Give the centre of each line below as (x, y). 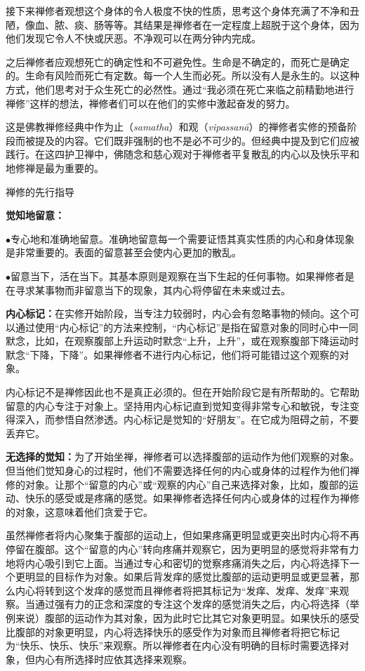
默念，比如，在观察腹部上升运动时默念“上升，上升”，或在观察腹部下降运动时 (182, 341)
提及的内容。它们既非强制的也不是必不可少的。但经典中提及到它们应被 (197, 140)
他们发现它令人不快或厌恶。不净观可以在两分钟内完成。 (133, 38)
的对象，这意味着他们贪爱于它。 (79, 511)
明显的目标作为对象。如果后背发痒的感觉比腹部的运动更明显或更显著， (187, 577)
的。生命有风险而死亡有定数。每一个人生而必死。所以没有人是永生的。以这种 (182, 75)
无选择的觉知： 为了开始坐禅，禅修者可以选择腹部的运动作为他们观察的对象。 (182, 457)
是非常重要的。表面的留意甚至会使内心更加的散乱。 (124, 252)
